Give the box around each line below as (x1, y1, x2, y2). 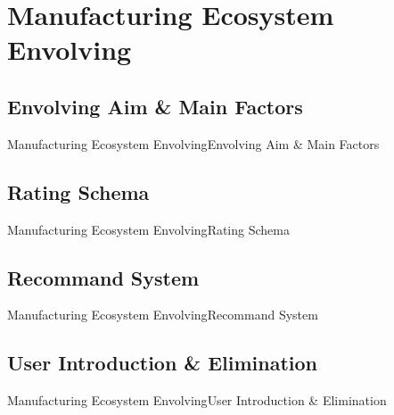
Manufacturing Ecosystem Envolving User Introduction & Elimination (7, 391, 387, 410)
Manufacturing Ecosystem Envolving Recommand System (7, 305, 318, 324)
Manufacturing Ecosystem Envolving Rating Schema (7, 220, 290, 238)
